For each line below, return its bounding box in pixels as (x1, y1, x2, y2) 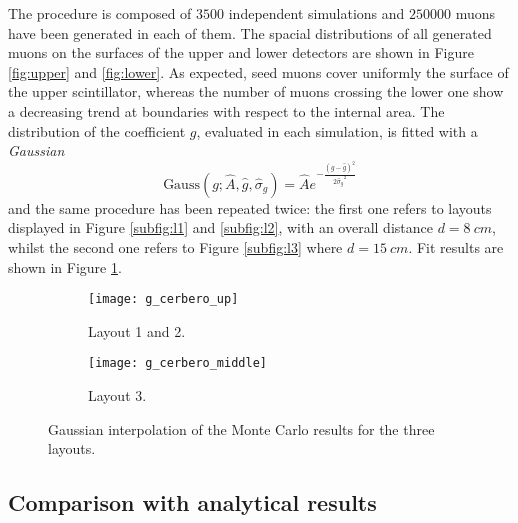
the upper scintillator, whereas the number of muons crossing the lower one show (8, 81, 504, 102)
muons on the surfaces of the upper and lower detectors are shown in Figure (8, 42, 474, 63)
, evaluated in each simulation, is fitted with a (196, 120, 478, 141)
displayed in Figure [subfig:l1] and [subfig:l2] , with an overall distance (8, 217, 433, 238)
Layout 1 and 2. (88, 320, 186, 341)
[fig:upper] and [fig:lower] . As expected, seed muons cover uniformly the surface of (8, 61, 509, 82)
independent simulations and (228, 3, 405, 23)
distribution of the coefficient (8, 120, 186, 141)
